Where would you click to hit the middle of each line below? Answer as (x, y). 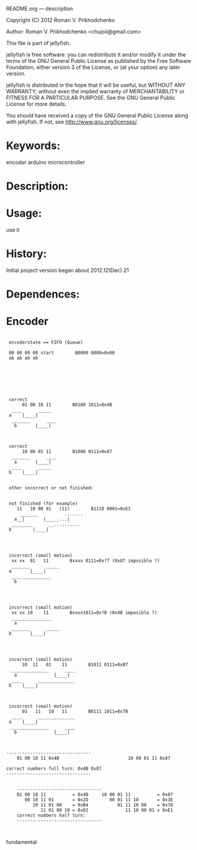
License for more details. (36, 104)
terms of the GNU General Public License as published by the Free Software (99, 61)
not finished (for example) (43, 504)
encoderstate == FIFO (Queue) (46, 343)
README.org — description (40, 9)
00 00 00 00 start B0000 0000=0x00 (62, 353)
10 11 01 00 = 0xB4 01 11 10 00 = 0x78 (103, 805)
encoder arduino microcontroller (46, 162)
